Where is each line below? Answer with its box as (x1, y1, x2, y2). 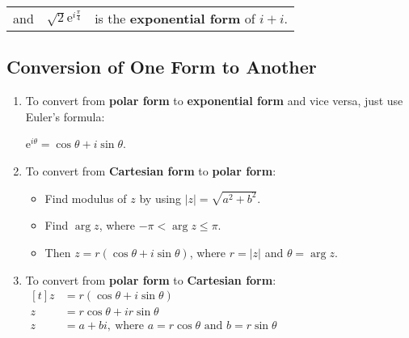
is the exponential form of (95, 9, 255, 27)
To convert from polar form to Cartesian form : (25, 271, 276, 288)
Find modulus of (44, 189, 127, 206)
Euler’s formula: (25, 108, 105, 125)
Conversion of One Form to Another (6, 54, 317, 79)
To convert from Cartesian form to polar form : (25, 162, 276, 179)
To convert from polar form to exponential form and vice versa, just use (25, 92, 403, 109)
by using (139, 189, 181, 206)
